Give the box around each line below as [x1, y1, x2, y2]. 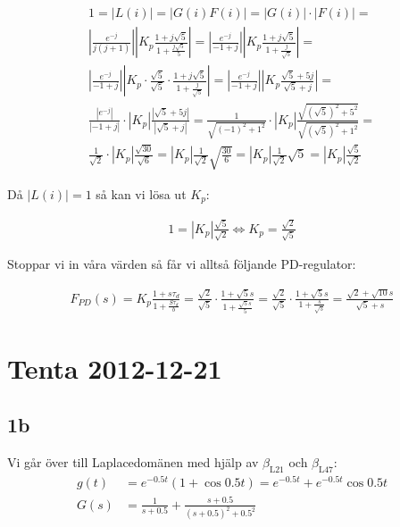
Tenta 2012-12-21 [7, 349, 222, 386]
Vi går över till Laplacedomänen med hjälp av [7, 453, 259, 472]
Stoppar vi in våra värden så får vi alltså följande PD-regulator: [7, 255, 356, 273]
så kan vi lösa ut [96, 184, 187, 203]
